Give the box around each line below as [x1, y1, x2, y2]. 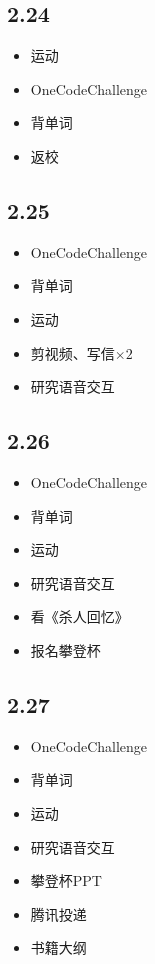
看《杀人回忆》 [30, 606, 129, 627]
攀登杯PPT [30, 870, 102, 891]
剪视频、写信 [30, 342, 115, 363]
